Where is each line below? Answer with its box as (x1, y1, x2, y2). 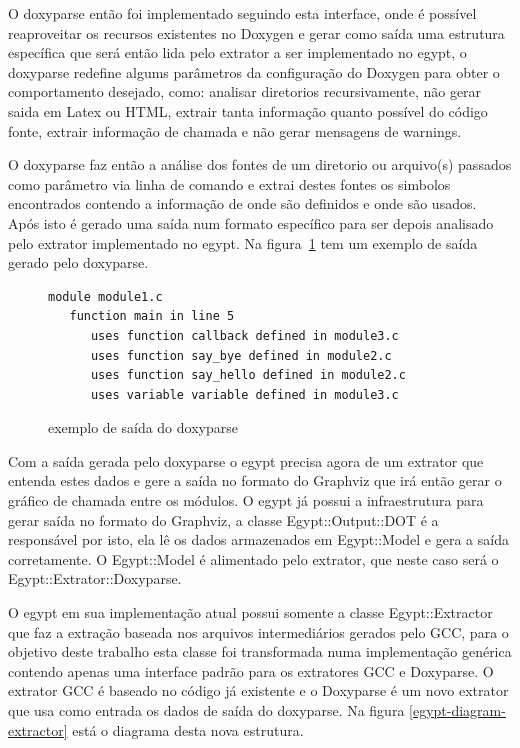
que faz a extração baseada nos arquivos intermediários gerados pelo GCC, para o (8, 621, 509, 642)
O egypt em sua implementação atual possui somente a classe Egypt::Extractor (8, 602, 493, 623)
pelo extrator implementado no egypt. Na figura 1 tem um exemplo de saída (8, 232, 478, 253)
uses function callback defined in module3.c (90, 328, 399, 343)
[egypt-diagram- (409, 700, 506, 720)
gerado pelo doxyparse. (8, 252, 149, 273)
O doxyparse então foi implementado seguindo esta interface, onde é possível (8, 3, 477, 23)
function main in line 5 (69, 309, 235, 324)
